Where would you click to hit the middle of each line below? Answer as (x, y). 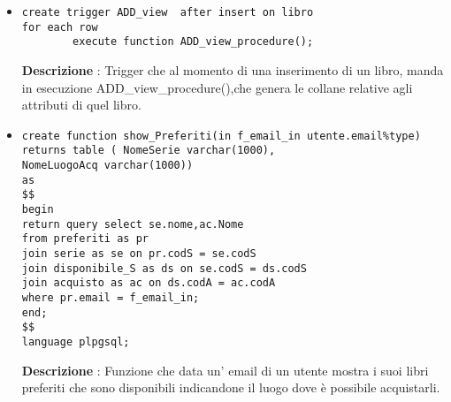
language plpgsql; (76, 341)
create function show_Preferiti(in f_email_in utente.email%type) (221, 136)
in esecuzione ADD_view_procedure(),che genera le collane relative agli (217, 87)
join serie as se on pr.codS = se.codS (139, 254)
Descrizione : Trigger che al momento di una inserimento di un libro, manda (233, 69)
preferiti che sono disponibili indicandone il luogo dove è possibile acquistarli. (231, 387)
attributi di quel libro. (81, 105)
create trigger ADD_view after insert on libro (168, 12)
